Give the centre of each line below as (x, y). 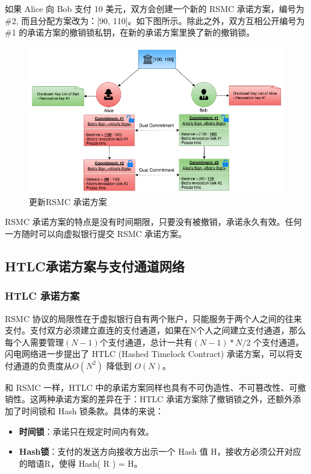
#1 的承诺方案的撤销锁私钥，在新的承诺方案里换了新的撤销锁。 (130, 32)
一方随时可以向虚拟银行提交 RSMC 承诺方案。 (96, 233)
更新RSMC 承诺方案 (68, 201)
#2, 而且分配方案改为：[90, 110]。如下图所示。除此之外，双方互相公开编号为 (155, 20)
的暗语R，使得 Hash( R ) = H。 (81, 463)
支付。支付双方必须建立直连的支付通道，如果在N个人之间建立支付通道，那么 (155, 330)
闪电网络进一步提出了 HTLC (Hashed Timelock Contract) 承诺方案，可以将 (149, 354)
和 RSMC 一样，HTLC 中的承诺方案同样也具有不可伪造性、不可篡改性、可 (151, 387)
